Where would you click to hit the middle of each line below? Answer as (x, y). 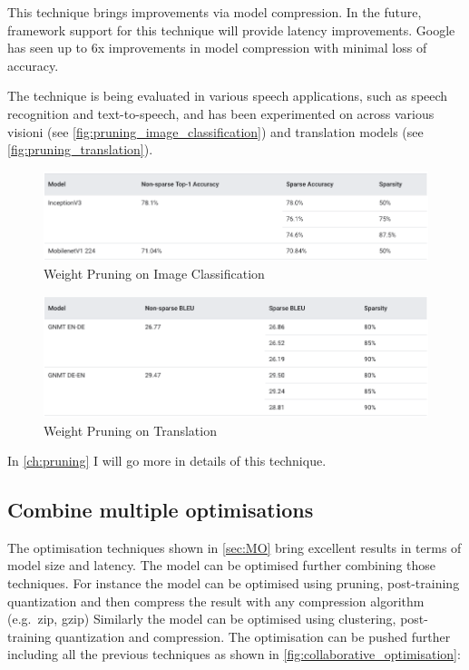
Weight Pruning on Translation (130, 430)
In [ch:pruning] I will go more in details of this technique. (167, 461)
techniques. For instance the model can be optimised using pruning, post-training (234, 583)
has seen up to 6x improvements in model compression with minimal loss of (217, 48)
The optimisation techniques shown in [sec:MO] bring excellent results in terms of (234, 547)
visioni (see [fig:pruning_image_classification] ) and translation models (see (215, 131)
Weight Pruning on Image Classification (154, 274)
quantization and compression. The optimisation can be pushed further (253, 636)
